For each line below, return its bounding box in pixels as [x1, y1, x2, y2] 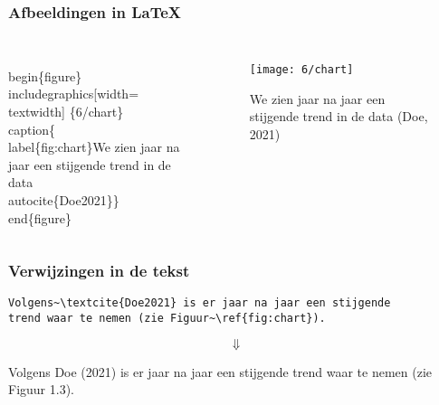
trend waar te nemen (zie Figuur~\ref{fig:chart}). [8, 312, 326, 325]
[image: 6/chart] [249, 63, 354, 77]
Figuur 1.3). [8, 380, 74, 399]
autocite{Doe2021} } [8, 190, 119, 209]
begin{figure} [8, 66, 82, 85]
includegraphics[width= [8, 84, 139, 103]
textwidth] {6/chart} [8, 102, 124, 120]
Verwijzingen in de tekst [8, 259, 190, 282]
